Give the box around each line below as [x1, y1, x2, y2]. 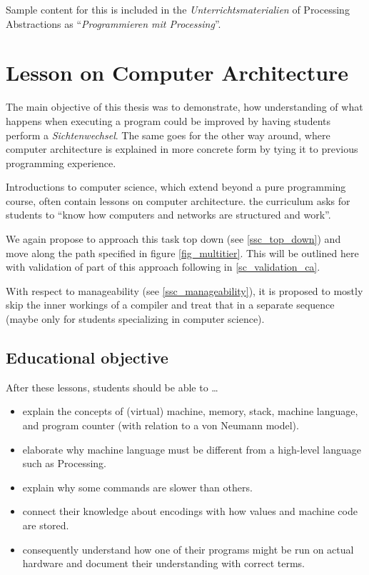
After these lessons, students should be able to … [6, 379, 218, 394]
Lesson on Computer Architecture [6, 58, 349, 87]
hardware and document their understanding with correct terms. [22, 556, 305, 571]
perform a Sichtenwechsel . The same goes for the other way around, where [6, 127, 330, 142]
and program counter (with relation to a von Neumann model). [22, 418, 299, 433]
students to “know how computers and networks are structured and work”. [6, 207, 331, 222]
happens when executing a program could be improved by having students [6, 113, 330, 128]
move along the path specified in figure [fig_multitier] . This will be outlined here [6, 245, 359, 260]
